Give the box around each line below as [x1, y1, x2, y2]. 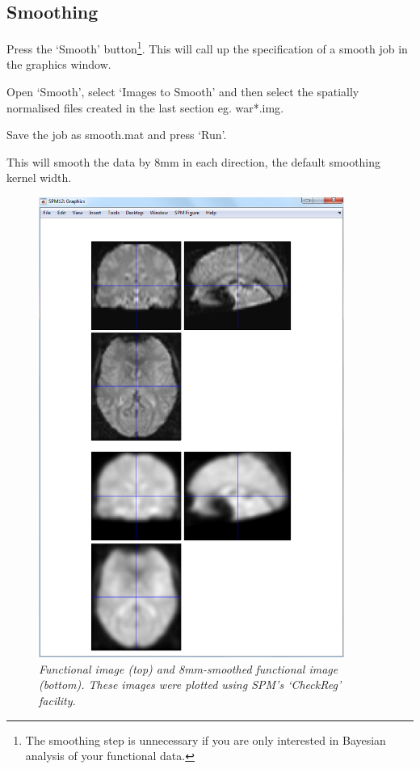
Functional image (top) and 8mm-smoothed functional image [39, 660, 338, 677]
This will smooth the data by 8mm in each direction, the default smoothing [6, 153, 381, 170]
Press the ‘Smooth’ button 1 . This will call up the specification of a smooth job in [6, 38, 408, 57]
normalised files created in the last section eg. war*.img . [6, 99, 284, 116]
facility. [39, 691, 76, 708]
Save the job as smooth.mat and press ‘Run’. [6, 126, 227, 143]
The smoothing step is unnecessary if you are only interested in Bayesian [25, 731, 386, 748]
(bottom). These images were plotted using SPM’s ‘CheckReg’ [39, 676, 342, 693]
